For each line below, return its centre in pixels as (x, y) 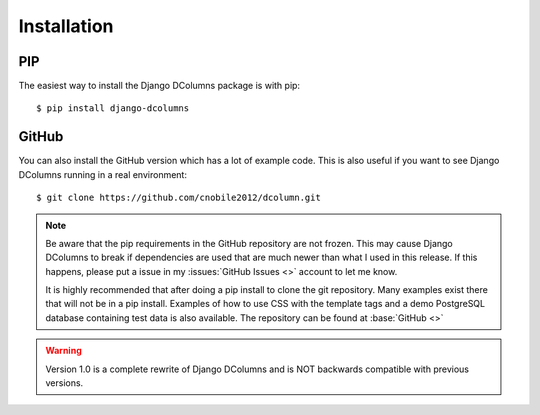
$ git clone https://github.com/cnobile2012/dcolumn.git (179, 198)
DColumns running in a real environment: (102, 174)
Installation (66, 26)
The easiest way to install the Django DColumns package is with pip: (159, 86)
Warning (63, 351)
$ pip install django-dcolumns (113, 108)
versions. (64, 383)
